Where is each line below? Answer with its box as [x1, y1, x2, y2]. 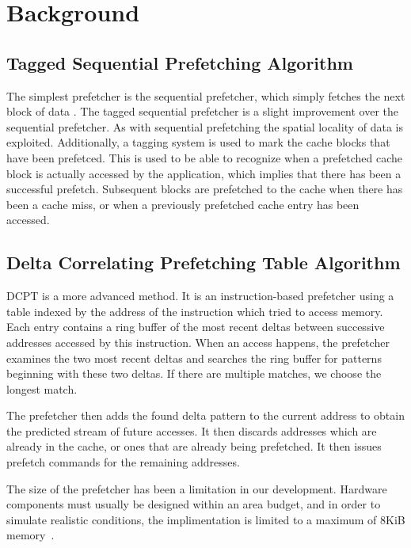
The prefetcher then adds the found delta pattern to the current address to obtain [6, 407, 405, 424]
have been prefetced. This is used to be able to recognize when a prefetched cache [6, 149, 402, 166]
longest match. [6, 380, 78, 397]
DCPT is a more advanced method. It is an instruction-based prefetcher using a [6, 287, 394, 304]
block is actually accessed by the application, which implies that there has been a [6, 165, 401, 181]
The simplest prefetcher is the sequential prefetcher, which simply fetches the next [6, 87, 405, 104]
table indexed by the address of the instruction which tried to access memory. [6, 303, 383, 319]
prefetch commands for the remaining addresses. [6, 454, 240, 470]
